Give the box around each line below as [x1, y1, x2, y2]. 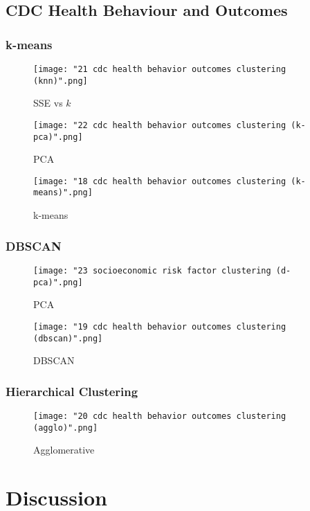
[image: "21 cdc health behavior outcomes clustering [33, 64, 286, 74]
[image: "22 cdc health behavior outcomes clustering [33, 120, 286, 130]
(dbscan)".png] [33, 333, 103, 343]
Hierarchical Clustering [6, 382, 138, 400]
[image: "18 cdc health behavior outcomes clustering [33, 176, 286, 186]
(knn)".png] [33, 75, 88, 86]
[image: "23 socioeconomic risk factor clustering [33, 265, 271, 276]
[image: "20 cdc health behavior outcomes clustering [33, 411, 286, 421]
